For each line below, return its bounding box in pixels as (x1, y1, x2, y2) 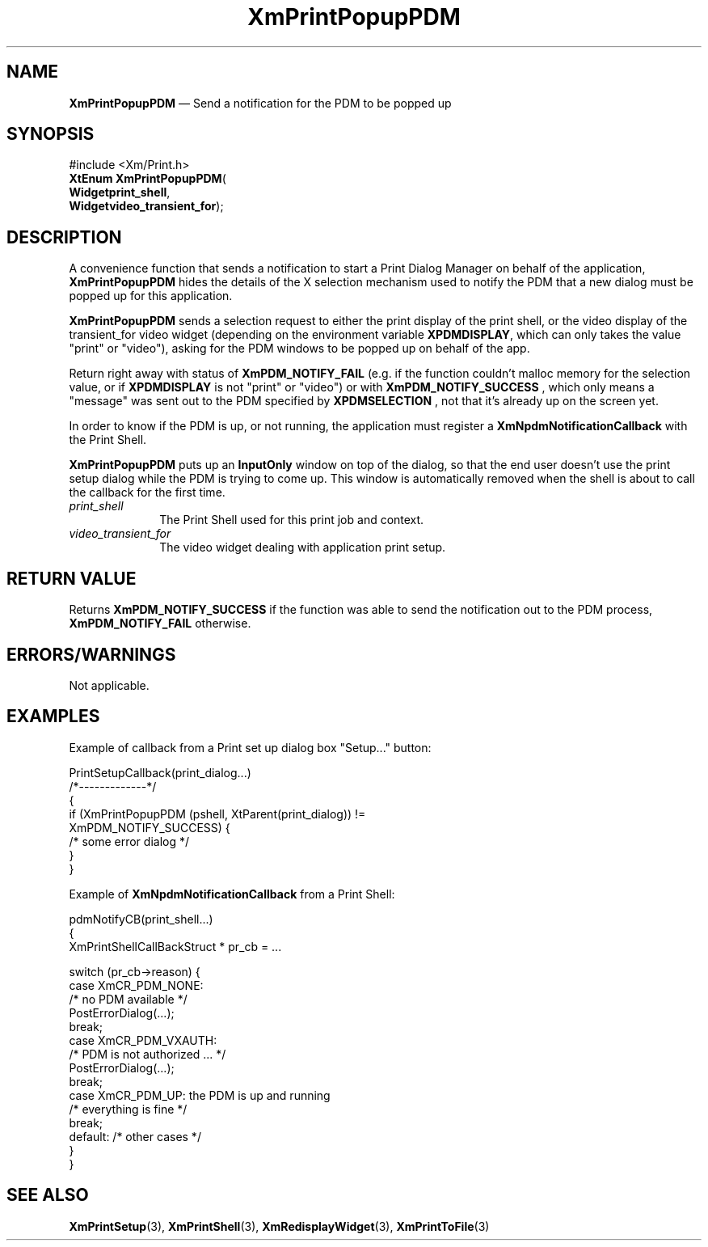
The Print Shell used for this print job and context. (159, 513, 424, 527)
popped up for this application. (69, 289, 233, 303)
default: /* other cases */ (69, 1129, 201, 1143)
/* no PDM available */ (69, 991, 188, 1006)
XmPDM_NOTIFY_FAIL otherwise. (69, 616, 251, 631)
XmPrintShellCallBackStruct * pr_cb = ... (69, 939, 282, 953)
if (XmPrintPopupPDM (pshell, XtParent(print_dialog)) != (69, 806, 366, 821)
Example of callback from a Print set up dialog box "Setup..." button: (69, 740, 432, 755)
